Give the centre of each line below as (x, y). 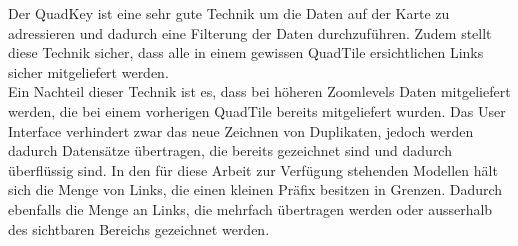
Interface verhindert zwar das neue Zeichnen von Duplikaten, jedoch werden (241, 130)
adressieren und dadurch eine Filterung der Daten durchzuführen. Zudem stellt (250, 32)
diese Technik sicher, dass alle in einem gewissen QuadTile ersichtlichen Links (246, 52)
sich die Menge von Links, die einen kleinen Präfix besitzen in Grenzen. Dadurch (255, 189)
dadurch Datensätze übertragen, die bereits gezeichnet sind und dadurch (230, 150)
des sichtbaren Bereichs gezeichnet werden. (139, 228)
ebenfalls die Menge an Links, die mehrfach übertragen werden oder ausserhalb (250, 208)
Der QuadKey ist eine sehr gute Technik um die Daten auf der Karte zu (229, 13)
